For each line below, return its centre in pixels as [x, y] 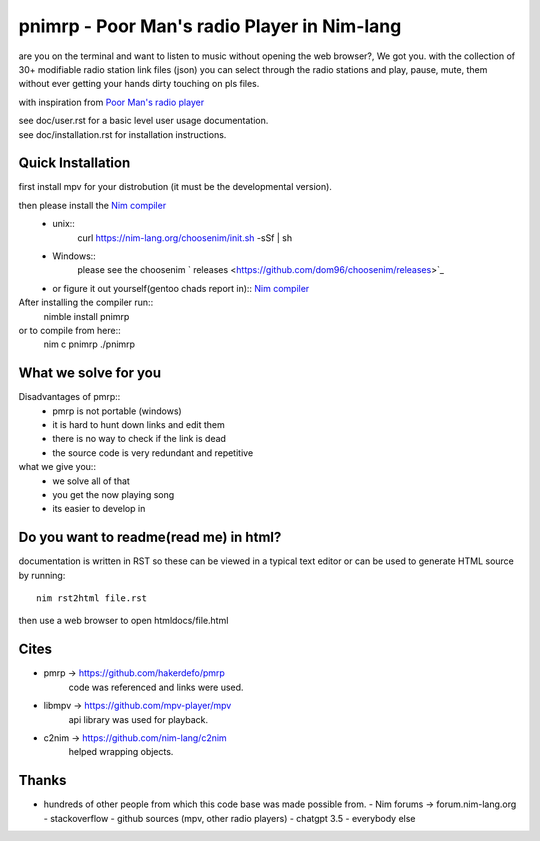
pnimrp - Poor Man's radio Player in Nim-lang [210, 26]
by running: [42, 575]
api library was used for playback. [138, 719]
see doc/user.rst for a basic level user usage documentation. [143, 121]
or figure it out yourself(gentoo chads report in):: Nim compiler [181, 288]
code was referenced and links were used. [156, 687]
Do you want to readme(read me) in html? [150, 537]
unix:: [63, 224]
